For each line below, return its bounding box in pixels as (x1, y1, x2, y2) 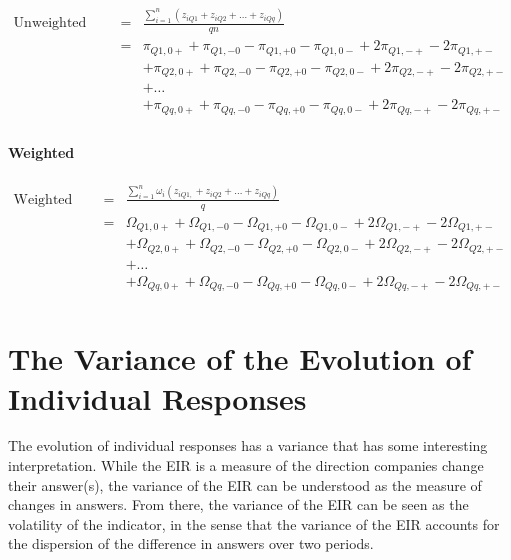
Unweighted (13, 16, 87, 31)
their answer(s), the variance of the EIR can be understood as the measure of (8, 474, 482, 495)
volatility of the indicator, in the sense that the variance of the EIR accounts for (8, 513, 500, 534)
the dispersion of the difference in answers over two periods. (8, 533, 374, 554)
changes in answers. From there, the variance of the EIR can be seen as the (8, 494, 469, 515)
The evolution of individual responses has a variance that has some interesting (8, 435, 488, 456)
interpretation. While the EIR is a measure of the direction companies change (8, 455, 484, 476)
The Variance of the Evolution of (8, 338, 472, 379)
